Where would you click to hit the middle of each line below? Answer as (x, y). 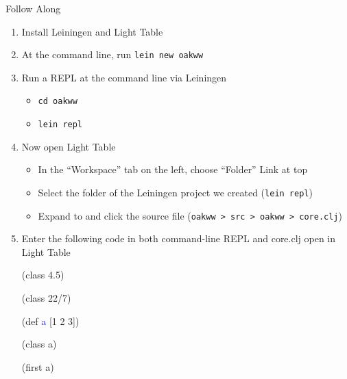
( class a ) (39, 344)
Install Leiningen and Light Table (92, 31)
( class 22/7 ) (46, 298)
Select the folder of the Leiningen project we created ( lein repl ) (175, 192)
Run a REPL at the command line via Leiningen (124, 77)
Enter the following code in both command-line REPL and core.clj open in (179, 238)
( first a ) (38, 366)
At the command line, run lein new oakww (112, 54)
